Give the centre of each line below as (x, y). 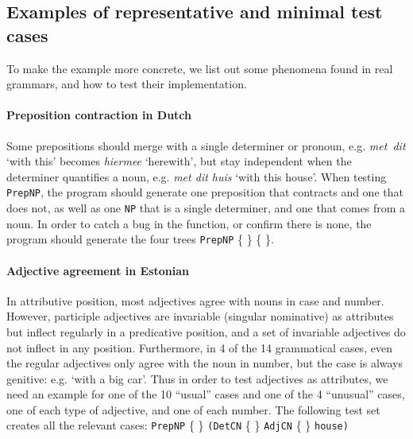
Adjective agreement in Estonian (98, 270)
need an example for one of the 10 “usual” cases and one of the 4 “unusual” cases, (206, 394)
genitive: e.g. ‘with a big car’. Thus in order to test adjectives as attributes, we (197, 378)
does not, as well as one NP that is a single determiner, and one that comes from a (206, 208)
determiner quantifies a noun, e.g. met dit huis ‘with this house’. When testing (197, 176)
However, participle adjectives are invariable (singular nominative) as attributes (200, 316)
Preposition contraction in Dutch (99, 115)
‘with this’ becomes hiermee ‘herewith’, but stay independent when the (179, 161)
